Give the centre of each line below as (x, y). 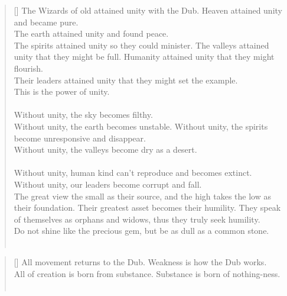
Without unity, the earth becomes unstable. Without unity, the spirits (141, 126)
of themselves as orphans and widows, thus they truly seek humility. (137, 219)
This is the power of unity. (62, 91)
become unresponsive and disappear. (80, 138)
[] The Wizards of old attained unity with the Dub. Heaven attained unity (148, 10)
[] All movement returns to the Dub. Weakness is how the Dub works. (140, 262)
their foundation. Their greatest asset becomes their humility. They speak (147, 207)
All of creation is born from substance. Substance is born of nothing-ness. (147, 274)
